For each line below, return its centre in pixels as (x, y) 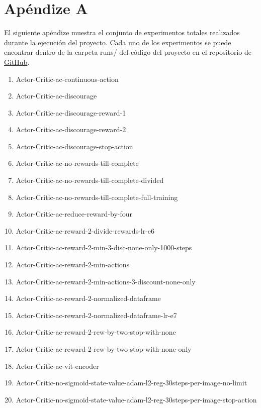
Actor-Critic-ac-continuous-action (67, 79)
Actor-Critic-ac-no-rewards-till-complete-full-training (97, 197)
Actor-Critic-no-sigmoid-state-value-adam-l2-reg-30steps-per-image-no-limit (132, 383)
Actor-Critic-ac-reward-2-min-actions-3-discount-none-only (106, 281)
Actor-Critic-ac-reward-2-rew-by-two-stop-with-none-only (104, 349)
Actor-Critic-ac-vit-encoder (57, 366)
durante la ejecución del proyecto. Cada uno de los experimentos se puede (118, 42)
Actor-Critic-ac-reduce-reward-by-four (74, 214)
